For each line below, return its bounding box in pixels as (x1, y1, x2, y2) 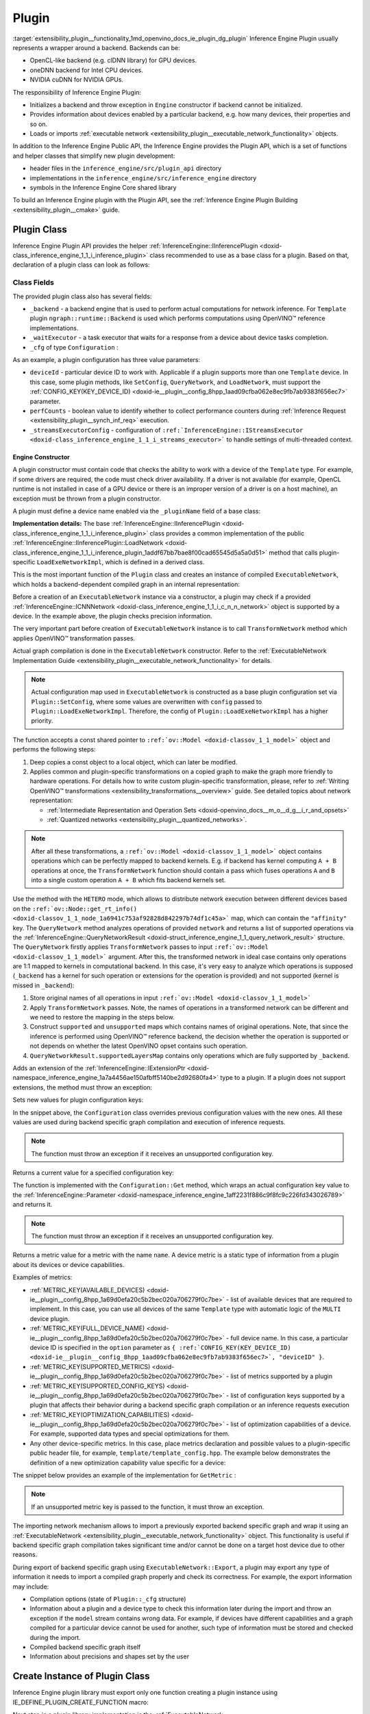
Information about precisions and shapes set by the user (29, 1652, 190, 1661)
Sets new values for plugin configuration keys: (12, 1096, 144, 1104)
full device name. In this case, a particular (230, 1333, 349, 1342)
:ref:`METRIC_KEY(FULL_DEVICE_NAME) (29, 1324, 145, 1333)
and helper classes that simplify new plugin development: (12, 152, 175, 160)
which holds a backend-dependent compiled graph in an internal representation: (12, 580, 240, 588)
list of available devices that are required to (230, 1296, 353, 1303)
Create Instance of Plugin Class (12, 1670, 150, 1682)
